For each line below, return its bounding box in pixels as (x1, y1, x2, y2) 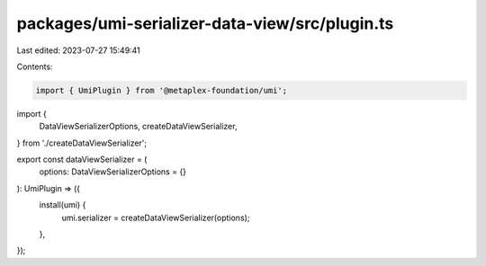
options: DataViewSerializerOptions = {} (39, 166, 187, 177)
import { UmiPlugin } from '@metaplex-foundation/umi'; (35, 85, 288, 95)
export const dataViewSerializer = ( (16, 154, 148, 165)
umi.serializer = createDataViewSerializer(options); (61, 212, 250, 223)
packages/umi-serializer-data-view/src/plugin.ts (16, 13, 394, 33)
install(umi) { (39, 199, 86, 210)
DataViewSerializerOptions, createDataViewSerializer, (39, 121, 238, 132)
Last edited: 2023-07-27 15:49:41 (16, 45, 141, 56)
